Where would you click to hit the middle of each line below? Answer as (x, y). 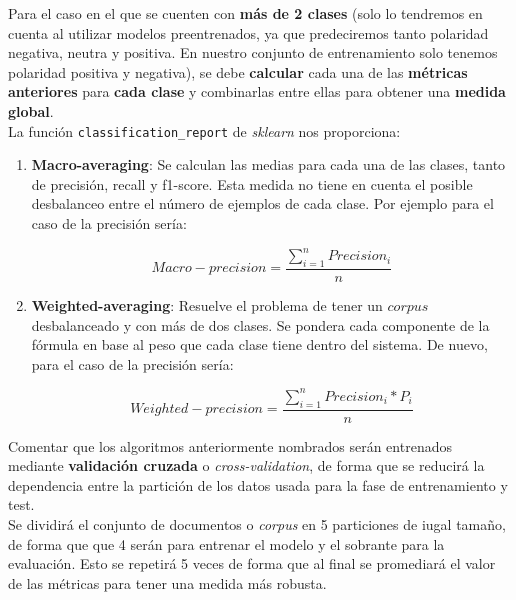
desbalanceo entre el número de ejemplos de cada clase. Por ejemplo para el (262, 203)
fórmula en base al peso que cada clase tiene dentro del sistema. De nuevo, (259, 344)
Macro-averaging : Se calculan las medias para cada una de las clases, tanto (268, 164)
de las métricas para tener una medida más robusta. (167, 582)
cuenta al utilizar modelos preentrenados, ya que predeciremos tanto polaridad (248, 32)
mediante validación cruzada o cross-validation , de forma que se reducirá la (246, 465)
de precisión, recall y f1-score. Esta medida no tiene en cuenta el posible (252, 183)
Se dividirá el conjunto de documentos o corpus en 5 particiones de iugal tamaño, (257, 524)
